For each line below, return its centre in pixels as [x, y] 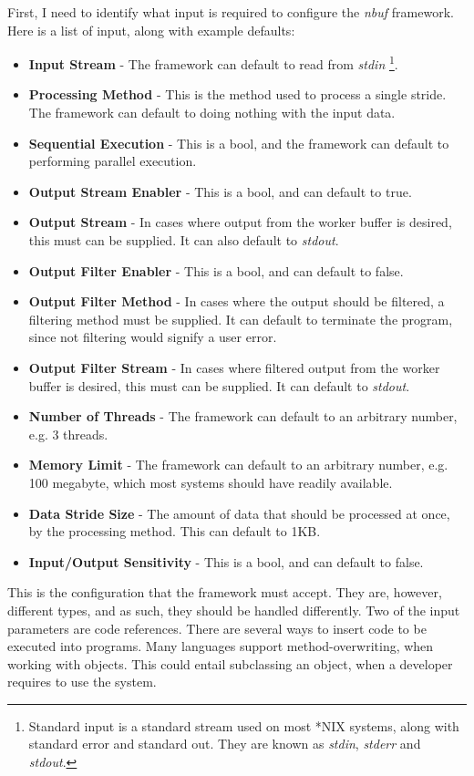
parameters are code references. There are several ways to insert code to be [217, 628]
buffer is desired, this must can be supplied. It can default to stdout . [219, 385]
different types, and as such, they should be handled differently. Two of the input [234, 610]
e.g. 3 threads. [68, 434]
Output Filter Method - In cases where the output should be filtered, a [237, 301]
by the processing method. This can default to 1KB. [175, 531]
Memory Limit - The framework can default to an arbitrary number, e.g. [238, 465]
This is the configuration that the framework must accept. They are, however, [225, 592]
